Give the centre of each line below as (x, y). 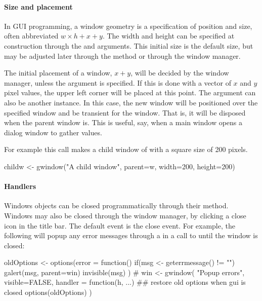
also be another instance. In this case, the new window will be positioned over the (131, 102)
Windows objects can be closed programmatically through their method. (116, 205)
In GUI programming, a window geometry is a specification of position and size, (128, 26)
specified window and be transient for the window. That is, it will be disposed (125, 112)
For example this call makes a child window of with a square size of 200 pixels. (126, 149)
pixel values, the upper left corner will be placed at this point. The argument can (130, 92)
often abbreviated (31, 36)
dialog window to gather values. (53, 132)
